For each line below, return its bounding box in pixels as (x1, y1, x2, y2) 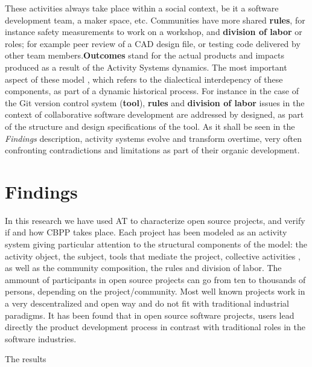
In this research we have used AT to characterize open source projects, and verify (5, 214, 305, 226)
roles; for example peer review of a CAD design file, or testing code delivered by (5, 37, 301, 49)
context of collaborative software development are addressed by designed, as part (5, 108, 304, 121)
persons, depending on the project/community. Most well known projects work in (5, 285, 305, 298)
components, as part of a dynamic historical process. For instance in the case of (5, 85, 299, 97)
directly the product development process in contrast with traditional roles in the (5, 321, 305, 333)
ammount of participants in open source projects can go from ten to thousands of (5, 273, 306, 286)
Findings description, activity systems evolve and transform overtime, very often (5, 132, 302, 144)
